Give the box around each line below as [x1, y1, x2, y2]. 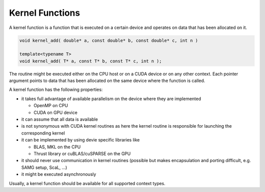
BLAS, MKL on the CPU [33, 144, 81, 150]
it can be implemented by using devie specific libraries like [21, 137, 140, 143]
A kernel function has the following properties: [9, 86, 103, 93]
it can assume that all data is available [21, 116, 98, 122]
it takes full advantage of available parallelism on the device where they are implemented [21, 96, 201, 102]
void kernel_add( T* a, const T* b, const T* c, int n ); [19, 58, 162, 64]
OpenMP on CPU [33, 103, 68, 109]
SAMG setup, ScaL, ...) [21, 165, 67, 170]
